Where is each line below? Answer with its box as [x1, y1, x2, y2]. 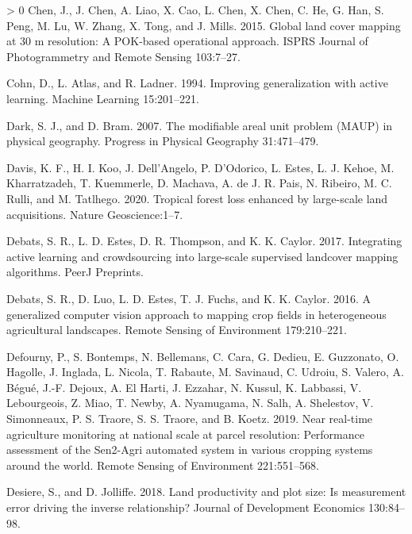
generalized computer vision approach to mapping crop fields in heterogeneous [6, 305, 387, 322]
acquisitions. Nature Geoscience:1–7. [6, 206, 183, 222]
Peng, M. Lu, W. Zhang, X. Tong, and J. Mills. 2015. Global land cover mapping [6, 17, 401, 33]
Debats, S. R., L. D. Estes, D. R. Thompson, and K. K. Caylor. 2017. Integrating [6, 232, 402, 249]
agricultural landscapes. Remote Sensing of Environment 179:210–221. [6, 321, 347, 338]
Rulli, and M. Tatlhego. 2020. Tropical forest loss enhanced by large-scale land [6, 190, 388, 206]
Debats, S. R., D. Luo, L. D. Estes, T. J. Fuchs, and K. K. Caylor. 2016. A [6, 290, 372, 306]
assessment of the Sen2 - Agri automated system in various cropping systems [6, 441, 373, 458]
